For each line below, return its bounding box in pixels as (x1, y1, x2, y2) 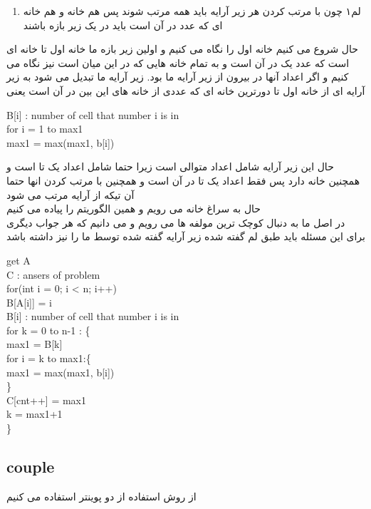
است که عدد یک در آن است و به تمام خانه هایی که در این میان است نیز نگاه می (6, 55, 350, 70)
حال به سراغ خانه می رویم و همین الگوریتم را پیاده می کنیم (6, 201, 261, 216)
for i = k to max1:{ (6, 351, 91, 366)
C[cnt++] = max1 (6, 392, 86, 407)
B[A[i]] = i (6, 294, 52, 309)
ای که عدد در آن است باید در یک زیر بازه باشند (23, 17, 223, 32)
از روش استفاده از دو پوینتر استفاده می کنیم (6, 488, 197, 503)
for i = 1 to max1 (6, 121, 83, 136)
